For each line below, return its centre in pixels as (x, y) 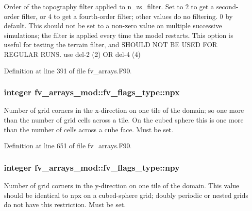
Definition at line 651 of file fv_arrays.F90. (68, 146)
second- (227, 6)
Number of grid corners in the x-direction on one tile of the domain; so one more (124, 110)
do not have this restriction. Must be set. (65, 204)
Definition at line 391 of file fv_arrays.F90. (68, 70)
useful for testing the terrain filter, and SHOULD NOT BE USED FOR (111, 44)
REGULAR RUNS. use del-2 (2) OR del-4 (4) (72, 54)
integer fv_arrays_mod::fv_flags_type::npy (92, 167)
